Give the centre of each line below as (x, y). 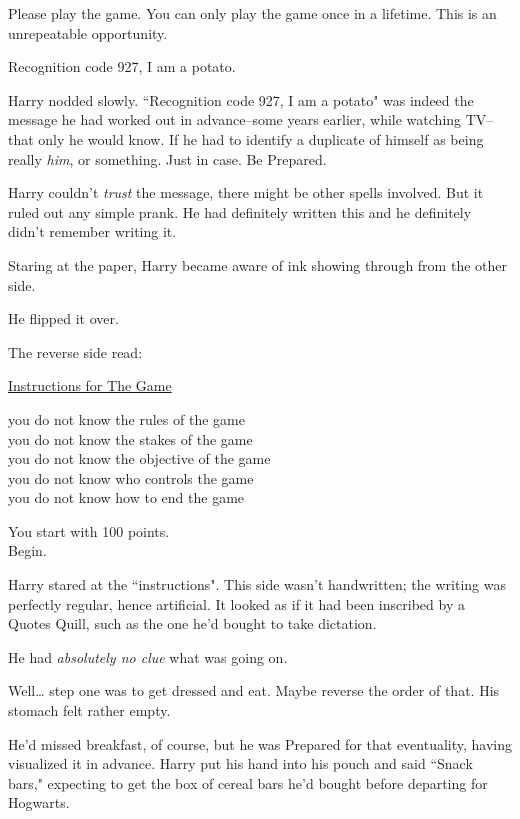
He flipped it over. (63, 318)
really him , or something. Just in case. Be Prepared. (167, 158)
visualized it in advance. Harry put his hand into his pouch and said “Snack (240, 763)
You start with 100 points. (89, 530)
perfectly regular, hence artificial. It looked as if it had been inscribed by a (236, 603)
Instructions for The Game (90, 385)
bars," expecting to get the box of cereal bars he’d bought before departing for (248, 782)
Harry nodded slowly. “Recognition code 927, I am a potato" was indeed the (241, 99)
